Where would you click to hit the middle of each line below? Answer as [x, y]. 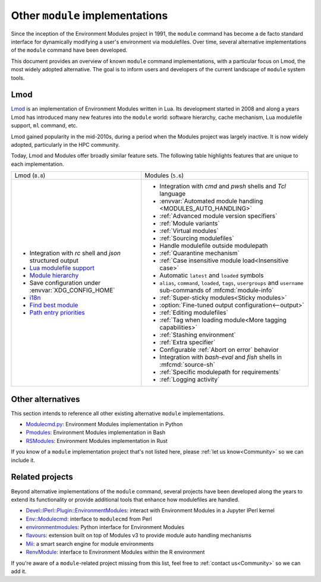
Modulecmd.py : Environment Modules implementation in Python [104, 424]
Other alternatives [45, 399]
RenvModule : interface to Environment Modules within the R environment [115, 552]
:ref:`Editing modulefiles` [194, 313]
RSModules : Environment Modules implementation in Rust [97, 441]
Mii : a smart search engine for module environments [90, 543]
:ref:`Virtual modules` [189, 231]
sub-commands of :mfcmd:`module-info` [217, 290]
